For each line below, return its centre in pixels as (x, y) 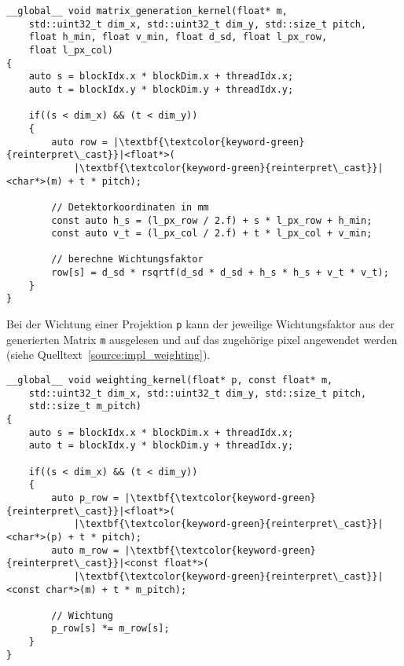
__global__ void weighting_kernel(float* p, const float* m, (170, 380)
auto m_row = (85, 550)
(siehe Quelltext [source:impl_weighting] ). (108, 355)
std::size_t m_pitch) (85, 406)
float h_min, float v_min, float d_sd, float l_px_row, (178, 37)
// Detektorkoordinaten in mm (130, 207)
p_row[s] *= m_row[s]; (110, 629)
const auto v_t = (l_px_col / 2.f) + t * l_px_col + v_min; (212, 234)
